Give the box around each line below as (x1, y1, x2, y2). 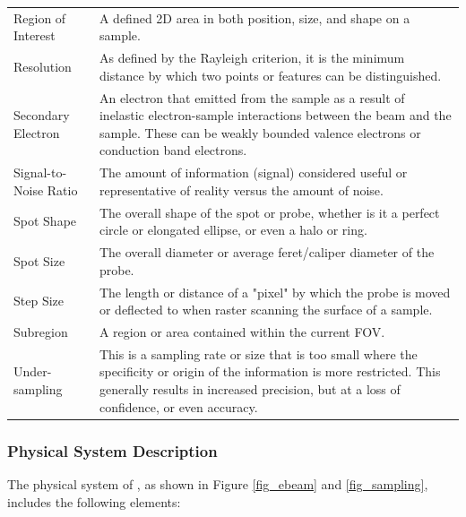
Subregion (13, 323, 68, 340)
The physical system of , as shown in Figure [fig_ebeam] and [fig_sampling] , (7, 474, 428, 493)
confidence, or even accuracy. (99, 397, 258, 416)
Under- (13, 362, 52, 381)
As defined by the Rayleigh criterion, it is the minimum (99, 48, 405, 67)
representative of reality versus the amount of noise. (99, 180, 384, 199)
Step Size (13, 291, 64, 310)
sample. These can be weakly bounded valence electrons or (99, 123, 421, 142)
